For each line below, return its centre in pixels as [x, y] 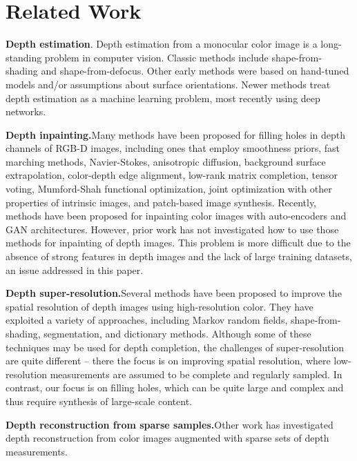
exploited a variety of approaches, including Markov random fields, [147, 320]
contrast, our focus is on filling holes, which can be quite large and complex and [175, 388]
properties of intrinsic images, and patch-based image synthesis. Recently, [161, 202]
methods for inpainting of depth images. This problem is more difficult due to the [178, 243]
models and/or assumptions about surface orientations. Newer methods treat [168, 84]
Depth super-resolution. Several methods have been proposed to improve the [174, 293]
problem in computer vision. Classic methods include [156, 57]
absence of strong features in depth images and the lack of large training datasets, [179, 256]
